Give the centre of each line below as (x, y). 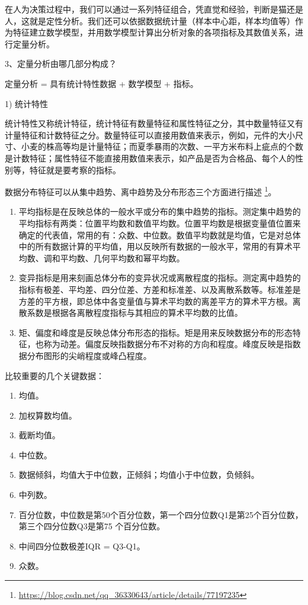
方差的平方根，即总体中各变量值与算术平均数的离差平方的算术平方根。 (155, 301)
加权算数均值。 (48, 415)
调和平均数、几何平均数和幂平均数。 (114, 258)
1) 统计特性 (27, 103)
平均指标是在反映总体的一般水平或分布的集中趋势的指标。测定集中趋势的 (160, 211)
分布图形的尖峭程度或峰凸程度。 (89, 355)
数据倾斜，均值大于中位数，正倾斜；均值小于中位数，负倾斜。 (139, 475)
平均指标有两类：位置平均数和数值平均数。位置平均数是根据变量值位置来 (160, 223)
